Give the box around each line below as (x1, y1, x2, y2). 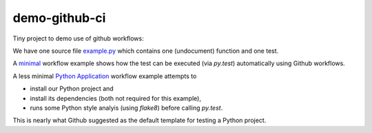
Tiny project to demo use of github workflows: (12, 34, 144, 43)
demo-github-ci (12, 10, 106, 25)
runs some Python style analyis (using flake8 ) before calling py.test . (30, 104, 223, 112)
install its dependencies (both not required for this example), (30, 94, 201, 102)
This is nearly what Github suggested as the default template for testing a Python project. (12, 117, 267, 125)
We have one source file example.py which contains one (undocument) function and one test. (12, 47, 279, 55)
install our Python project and (30, 84, 114, 93)
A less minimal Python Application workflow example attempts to (12, 72, 197, 80)
